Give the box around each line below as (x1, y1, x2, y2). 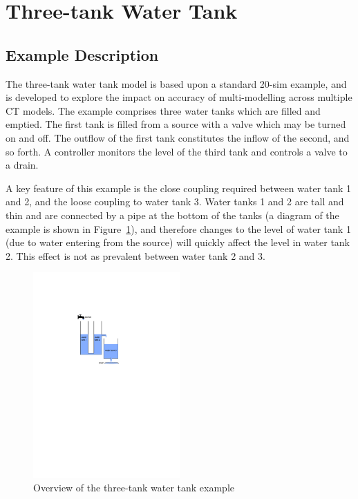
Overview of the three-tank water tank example (33, 480, 234, 495)
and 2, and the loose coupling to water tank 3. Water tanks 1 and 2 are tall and (6, 194, 344, 209)
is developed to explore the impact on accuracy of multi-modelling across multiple (6, 90, 352, 104)
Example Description (6, 44, 159, 65)
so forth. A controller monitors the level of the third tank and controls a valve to (6, 144, 348, 158)
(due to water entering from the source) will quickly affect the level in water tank (6, 235, 350, 249)
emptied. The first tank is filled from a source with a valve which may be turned (6, 117, 346, 131)
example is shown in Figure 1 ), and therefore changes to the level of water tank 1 (6, 221, 351, 236)
